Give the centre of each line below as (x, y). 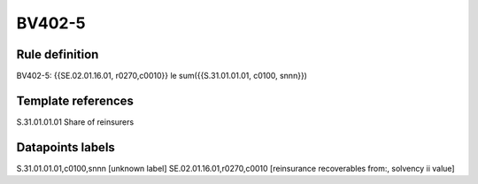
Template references (75, 100)
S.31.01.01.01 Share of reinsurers (75, 122)
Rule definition (58, 54)
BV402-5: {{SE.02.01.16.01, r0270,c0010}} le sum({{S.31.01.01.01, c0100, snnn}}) (162, 76)
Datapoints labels (66, 147)
